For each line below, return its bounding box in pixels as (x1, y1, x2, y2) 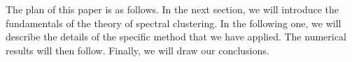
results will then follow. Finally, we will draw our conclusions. (6, 42, 269, 57)
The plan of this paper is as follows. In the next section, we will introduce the (6, 2, 339, 16)
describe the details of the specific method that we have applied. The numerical (6, 29, 346, 44)
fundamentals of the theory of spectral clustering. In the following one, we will (6, 15, 342, 30)
